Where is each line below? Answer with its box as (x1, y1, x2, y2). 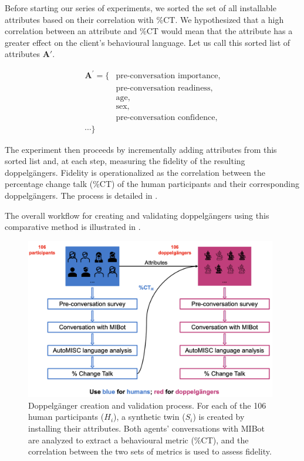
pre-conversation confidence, (116, 113, 218, 122)
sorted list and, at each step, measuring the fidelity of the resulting (5, 155, 245, 167)
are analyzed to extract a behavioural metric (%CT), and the (28, 433, 249, 446)
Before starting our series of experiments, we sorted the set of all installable (5, 2, 276, 14)
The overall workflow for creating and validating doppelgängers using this (5, 209, 269, 221)
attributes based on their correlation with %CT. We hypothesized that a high (5, 13, 284, 25)
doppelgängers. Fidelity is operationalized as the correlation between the (5, 166, 265, 178)
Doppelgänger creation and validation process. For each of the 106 (28, 399, 266, 411)
